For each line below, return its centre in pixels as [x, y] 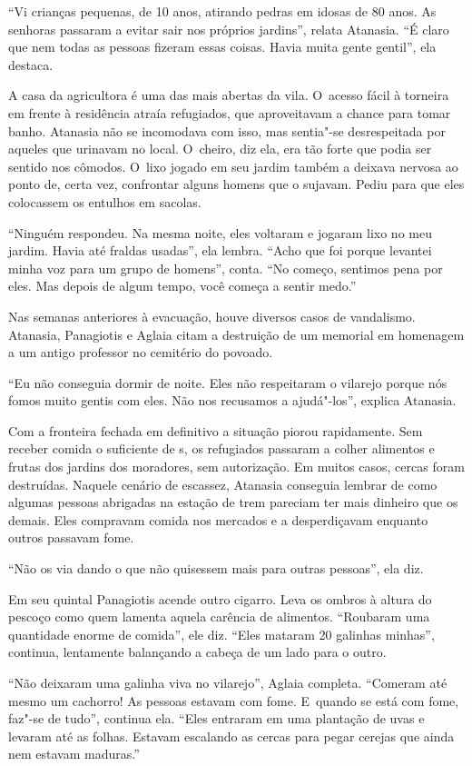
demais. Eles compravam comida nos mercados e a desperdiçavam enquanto [218, 519]
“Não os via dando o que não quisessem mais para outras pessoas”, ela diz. [216, 568]
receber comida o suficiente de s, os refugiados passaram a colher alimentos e [221, 448]
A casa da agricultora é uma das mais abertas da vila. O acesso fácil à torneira [229, 95]
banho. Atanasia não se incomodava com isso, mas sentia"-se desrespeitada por [227, 130]
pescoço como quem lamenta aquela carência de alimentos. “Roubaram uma [219, 617]
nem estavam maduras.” [74, 754]
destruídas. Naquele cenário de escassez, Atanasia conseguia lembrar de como [223, 484]
